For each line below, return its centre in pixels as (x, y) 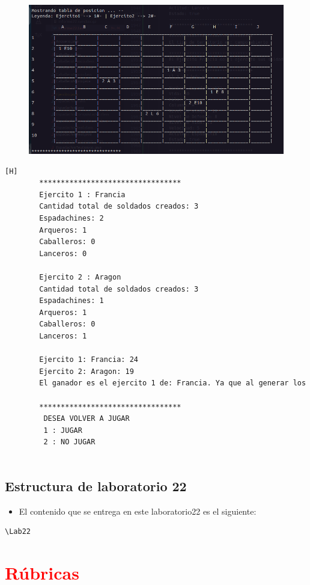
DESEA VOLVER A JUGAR (87, 419)
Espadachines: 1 (71, 301)
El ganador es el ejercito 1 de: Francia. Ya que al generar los (173, 383)
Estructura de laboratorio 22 (96, 485)
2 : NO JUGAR (69, 442)
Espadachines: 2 (71, 219)
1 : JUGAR (63, 430)
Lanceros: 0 (63, 253)
